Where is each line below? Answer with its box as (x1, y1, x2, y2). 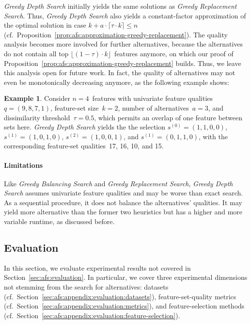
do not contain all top (4, 48, 69, 58)
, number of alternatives (118, 102, 189, 113)
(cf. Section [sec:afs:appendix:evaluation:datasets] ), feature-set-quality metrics (4, 291, 236, 301)
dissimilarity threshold (4, 112, 70, 122)
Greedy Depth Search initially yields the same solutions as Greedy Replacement (4, 1, 237, 11)
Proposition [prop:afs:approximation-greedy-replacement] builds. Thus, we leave (4, 58, 241, 68)
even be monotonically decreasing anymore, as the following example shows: (4, 77, 229, 87)
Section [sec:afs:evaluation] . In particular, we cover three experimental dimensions (4, 272, 248, 282)
